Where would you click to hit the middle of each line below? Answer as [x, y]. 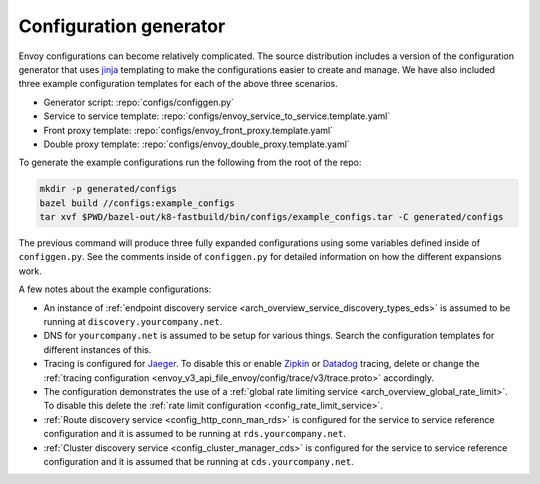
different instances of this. [97, 349]
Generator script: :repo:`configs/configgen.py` [139, 102]
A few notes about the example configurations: [115, 289]
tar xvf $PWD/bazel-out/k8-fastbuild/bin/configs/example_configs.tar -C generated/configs [271, 217]
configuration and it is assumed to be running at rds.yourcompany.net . [195, 434]
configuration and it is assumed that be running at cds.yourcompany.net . [198, 461]
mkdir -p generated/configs [108, 189]
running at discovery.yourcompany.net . [133, 321]
